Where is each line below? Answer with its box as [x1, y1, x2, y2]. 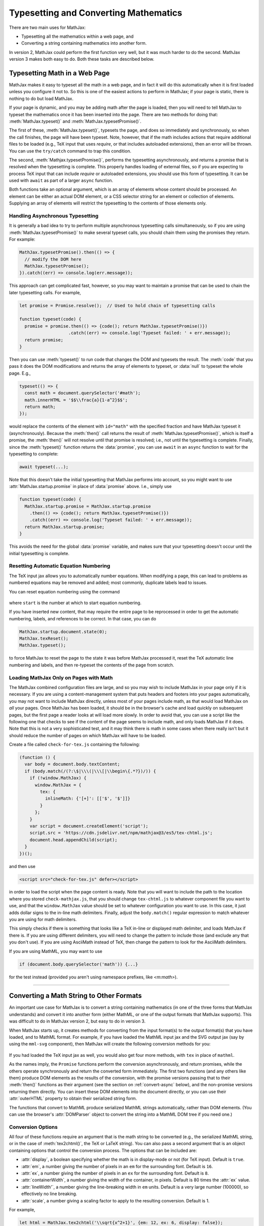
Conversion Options [9, 1124, 58, 1130]
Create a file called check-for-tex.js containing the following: [9, 741, 140, 747]
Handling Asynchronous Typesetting [9, 212, 99, 219]
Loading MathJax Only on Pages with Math [9, 674, 113, 681]
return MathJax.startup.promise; [24, 524, 105, 530]
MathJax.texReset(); [19, 636, 68, 641]
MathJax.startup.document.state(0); [19, 629, 108, 635]
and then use [9, 863, 36, 869]
